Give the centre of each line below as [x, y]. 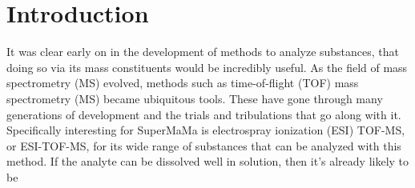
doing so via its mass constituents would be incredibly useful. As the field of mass [207, 67]
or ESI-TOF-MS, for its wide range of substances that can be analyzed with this [204, 145]
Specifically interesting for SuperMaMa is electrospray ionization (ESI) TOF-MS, [206, 130]
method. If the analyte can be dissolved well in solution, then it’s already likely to [208, 161]
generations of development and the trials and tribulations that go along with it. [204, 114]
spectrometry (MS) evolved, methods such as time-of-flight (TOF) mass [183, 83]
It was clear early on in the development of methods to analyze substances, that [203, 52]
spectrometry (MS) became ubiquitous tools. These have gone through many [195, 98]
